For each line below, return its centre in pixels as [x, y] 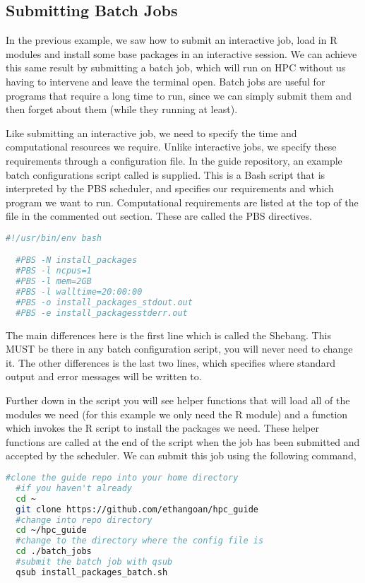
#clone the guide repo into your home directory [122, 478]
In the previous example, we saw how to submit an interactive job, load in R [172, 40]
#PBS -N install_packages [77, 260]
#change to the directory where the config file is [140, 541]
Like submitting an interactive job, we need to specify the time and [151, 132]
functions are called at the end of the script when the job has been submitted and [183, 441]
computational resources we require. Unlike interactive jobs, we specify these [171, 147]
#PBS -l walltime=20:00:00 [79, 292]
